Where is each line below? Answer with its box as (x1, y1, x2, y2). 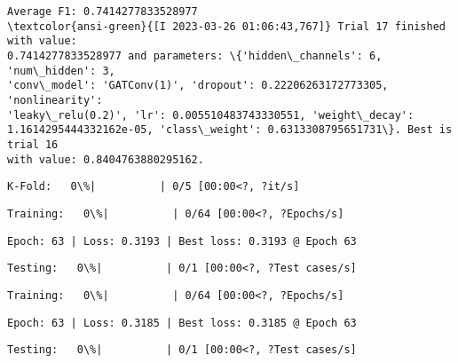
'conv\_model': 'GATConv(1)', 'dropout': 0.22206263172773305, (7, 79, 389, 92)
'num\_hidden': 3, (7, 64, 115, 77)
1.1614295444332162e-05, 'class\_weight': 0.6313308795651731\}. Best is (7, 123, 453, 137)
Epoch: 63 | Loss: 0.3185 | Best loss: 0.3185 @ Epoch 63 (7, 316, 357, 329)
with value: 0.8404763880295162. (7, 153, 204, 166)
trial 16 (7, 138, 59, 151)
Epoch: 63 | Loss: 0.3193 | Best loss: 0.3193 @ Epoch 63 (7, 234, 357, 248)
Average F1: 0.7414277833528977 (7, 5, 198, 18)
